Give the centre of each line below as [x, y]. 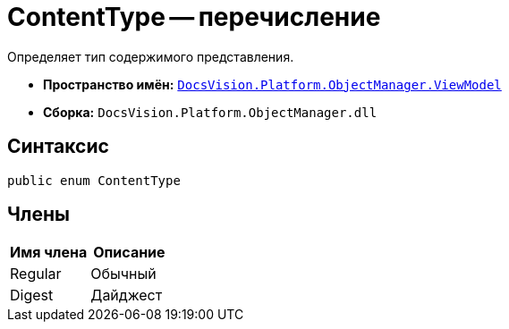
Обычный [123, 274]
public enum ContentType [94, 180]
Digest [32, 295]
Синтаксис [58, 147]
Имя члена [49, 253]
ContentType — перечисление [194, 17]
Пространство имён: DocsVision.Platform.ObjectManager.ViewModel [272, 84]
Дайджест [127, 295]
